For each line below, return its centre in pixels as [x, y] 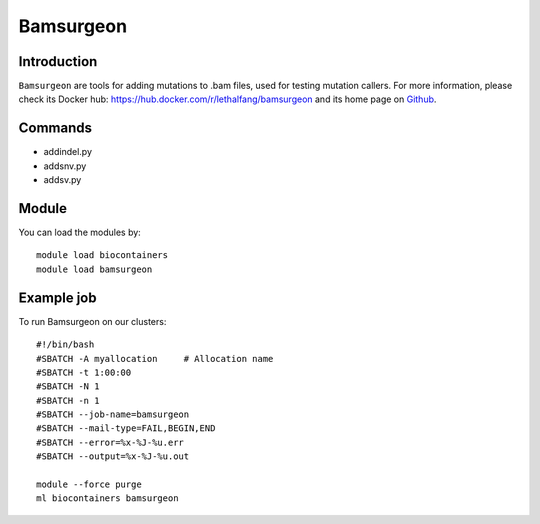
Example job [57, 297]
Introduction [58, 61]
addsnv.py [65, 166]
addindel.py [67, 152]
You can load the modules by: [80, 232]
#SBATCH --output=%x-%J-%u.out [113, 456]
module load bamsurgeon [94, 269]
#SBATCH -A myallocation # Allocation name [155, 358]
